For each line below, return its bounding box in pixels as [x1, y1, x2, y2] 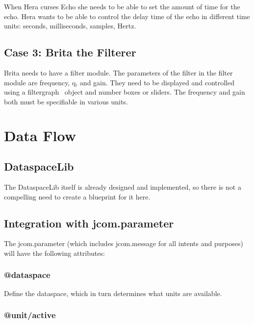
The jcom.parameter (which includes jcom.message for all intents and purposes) [4, 238, 243, 249]
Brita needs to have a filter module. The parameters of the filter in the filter [4, 67, 233, 77]
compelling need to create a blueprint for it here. [4, 191, 151, 201]
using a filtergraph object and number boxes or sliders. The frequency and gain [4, 87, 245, 97]
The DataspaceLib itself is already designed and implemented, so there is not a [4, 181, 241, 192]
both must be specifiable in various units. [4, 96, 128, 106]
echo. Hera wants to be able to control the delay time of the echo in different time [4, 11, 250, 21]
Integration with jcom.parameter [4, 215, 174, 230]
